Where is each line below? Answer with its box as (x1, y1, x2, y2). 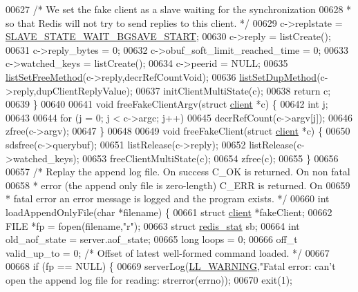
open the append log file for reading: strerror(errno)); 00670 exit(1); (6, 272, 293, 286)
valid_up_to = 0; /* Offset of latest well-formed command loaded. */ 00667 (6, 245, 330, 260)
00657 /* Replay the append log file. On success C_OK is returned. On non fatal (6, 164, 350, 179)
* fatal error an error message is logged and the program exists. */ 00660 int (6, 191, 330, 206)
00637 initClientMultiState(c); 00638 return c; (135, 83, 331, 97)
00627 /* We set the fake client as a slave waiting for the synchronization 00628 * (6, 2, 352, 16)
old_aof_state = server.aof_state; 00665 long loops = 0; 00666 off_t (6, 232, 298, 246)
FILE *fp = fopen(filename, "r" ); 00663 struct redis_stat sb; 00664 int (6, 218, 300, 233)
